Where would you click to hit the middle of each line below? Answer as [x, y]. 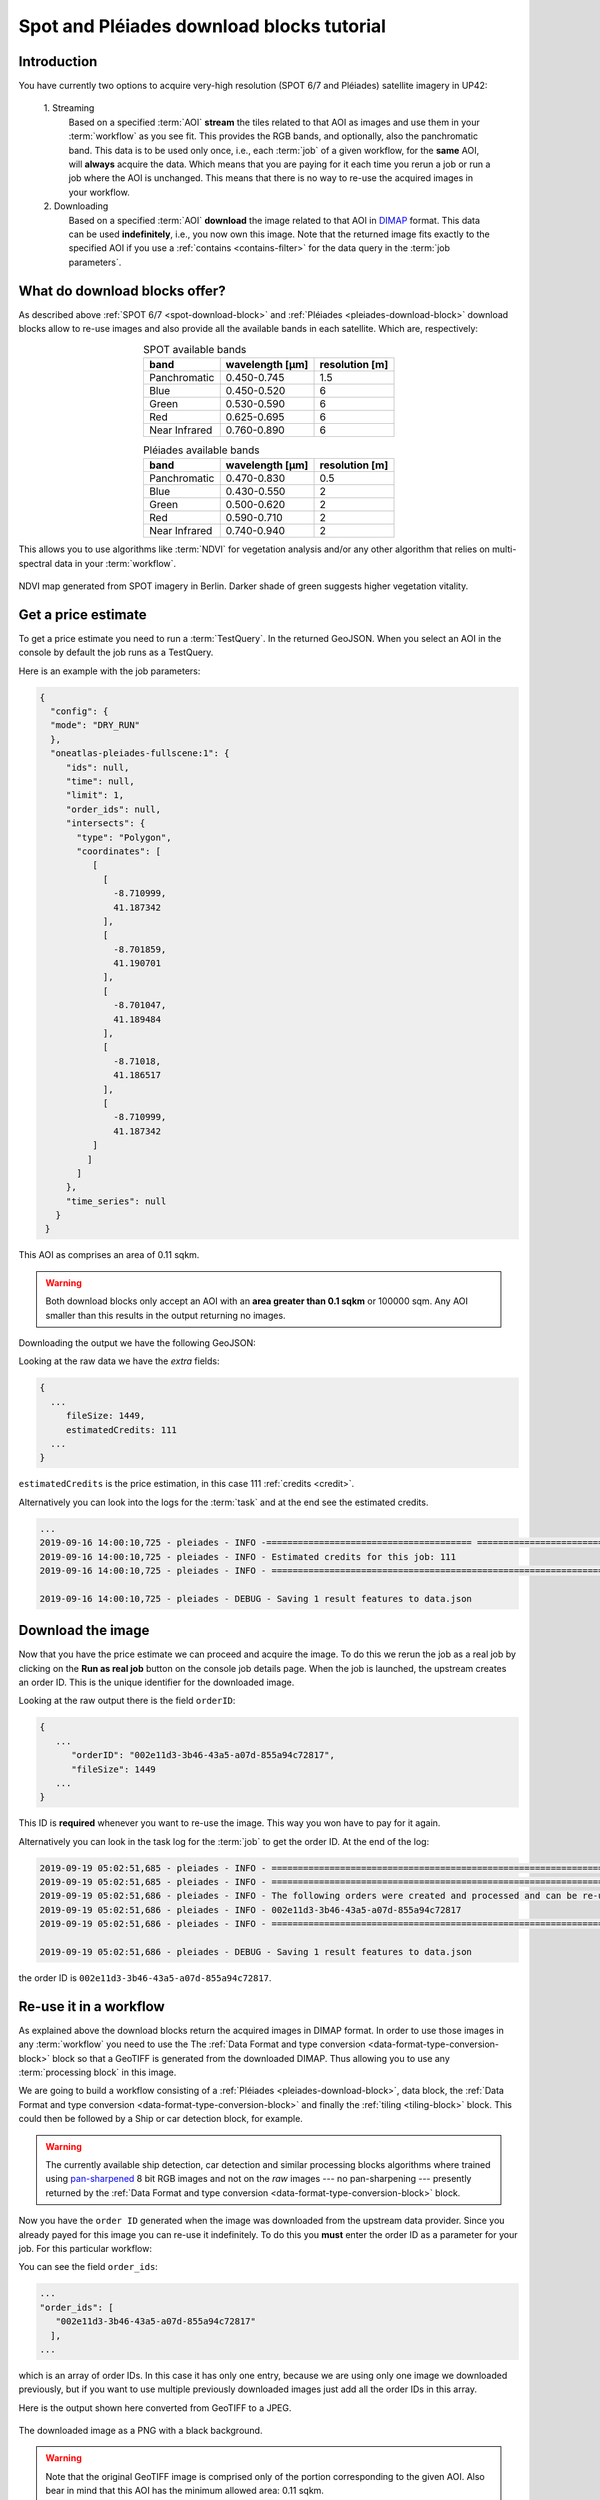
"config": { [79, 711]
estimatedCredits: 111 [121, 1429]
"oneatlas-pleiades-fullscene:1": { [140, 753]
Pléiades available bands [201, 450]
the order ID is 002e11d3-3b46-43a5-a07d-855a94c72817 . [145, 1977]
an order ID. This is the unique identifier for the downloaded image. [156, 1682]
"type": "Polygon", [124, 837]
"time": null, [100, 781]
